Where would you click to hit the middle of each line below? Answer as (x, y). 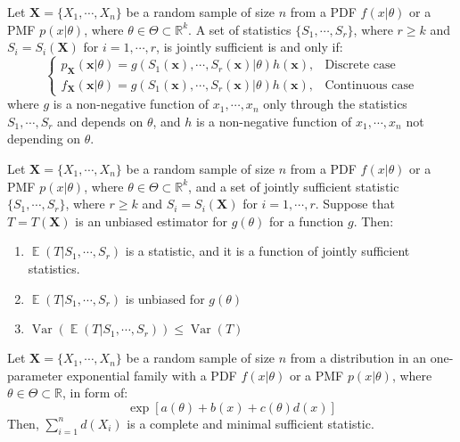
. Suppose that (355, 204)
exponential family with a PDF (152, 375)
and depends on (100, 121)
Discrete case (360, 65)
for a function (307, 221)
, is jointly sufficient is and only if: (250, 47)
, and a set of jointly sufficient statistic (294, 186)
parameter (35, 375)
